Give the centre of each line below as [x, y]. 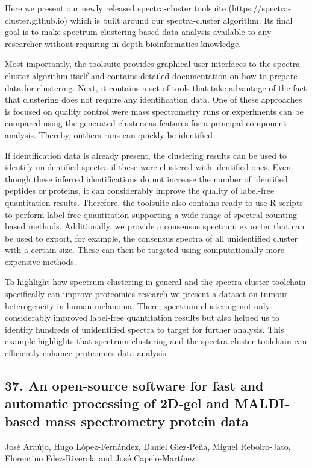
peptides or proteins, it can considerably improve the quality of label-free [140, 191]
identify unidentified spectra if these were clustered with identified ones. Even [148, 167]
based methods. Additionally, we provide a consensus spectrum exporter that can [155, 226]
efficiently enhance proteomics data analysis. [87, 353]
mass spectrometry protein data [147, 421]
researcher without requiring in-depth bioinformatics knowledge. [123, 43]
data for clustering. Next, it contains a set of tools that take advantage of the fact [156, 87]
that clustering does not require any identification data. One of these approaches [154, 99]
